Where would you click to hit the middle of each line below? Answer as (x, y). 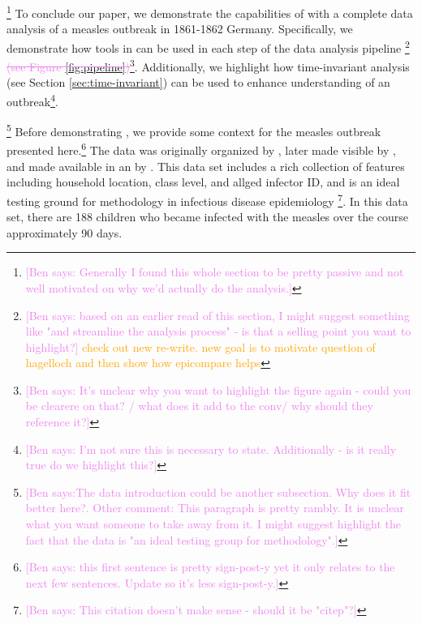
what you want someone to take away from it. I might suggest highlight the (213, 524)
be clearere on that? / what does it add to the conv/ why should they (199, 406)
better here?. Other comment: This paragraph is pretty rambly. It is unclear (215, 508)
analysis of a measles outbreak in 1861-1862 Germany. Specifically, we (180, 29)
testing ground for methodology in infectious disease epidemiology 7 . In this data (207, 199)
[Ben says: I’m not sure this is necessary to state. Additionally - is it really (211, 449)
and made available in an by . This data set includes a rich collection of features (206, 166)
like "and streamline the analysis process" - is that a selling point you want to (218, 331)
